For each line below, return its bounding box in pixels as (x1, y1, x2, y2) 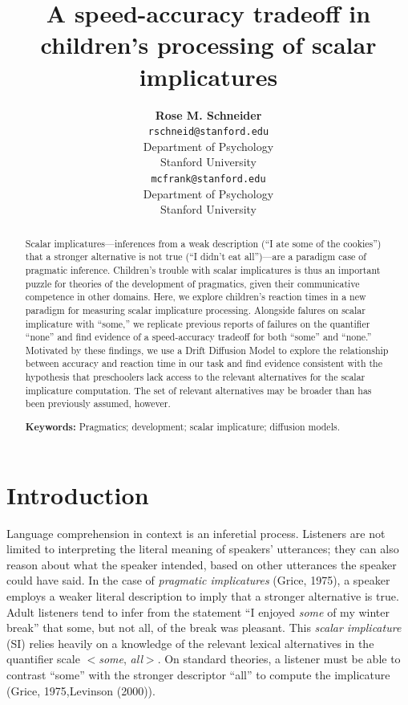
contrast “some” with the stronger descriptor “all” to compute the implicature (6, 666, 390, 683)
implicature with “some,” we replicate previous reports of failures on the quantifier (25, 316, 370, 330)
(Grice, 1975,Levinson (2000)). (6, 682, 156, 699)
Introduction (6, 478, 149, 511)
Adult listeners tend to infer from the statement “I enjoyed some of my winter (6, 603, 390, 620)
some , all (99, 650, 143, 667)
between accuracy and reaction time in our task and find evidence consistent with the (25, 357, 382, 370)
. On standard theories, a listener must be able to (157, 650, 401, 667)
